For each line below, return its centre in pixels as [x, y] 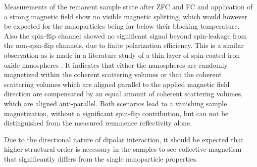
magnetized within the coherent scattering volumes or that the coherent [113, 74]
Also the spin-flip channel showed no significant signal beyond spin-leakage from [126, 35]
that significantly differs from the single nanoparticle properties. [101, 158]
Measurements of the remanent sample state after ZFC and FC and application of [128, 6]
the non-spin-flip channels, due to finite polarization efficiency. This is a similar [124, 45]
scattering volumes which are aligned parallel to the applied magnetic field [117, 84]
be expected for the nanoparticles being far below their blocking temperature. [122, 26]
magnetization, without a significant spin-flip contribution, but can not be [116, 113]
